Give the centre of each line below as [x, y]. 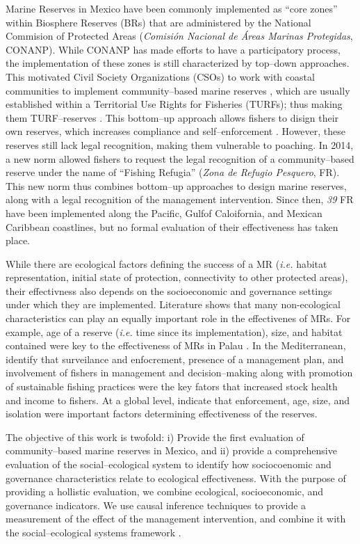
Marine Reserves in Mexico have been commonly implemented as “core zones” [172, 8]
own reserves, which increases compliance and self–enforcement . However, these [176, 131]
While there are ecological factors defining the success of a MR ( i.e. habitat [166, 263]
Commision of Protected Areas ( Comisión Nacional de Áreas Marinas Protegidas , [179, 36]
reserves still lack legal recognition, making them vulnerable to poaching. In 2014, [180, 144]
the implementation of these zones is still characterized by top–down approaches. [178, 63]
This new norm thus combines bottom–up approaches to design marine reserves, [176, 185]
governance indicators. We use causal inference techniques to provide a [156, 505]
